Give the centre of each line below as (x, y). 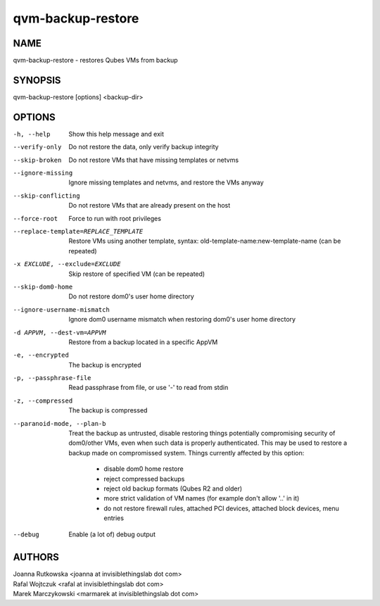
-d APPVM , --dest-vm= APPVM (59, 332)
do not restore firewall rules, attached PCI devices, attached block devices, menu (221, 508)
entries (114, 518)
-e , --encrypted (41, 355)
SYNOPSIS (37, 80)
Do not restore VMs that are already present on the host (150, 206)
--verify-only (37, 147)
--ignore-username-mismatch (62, 309)
